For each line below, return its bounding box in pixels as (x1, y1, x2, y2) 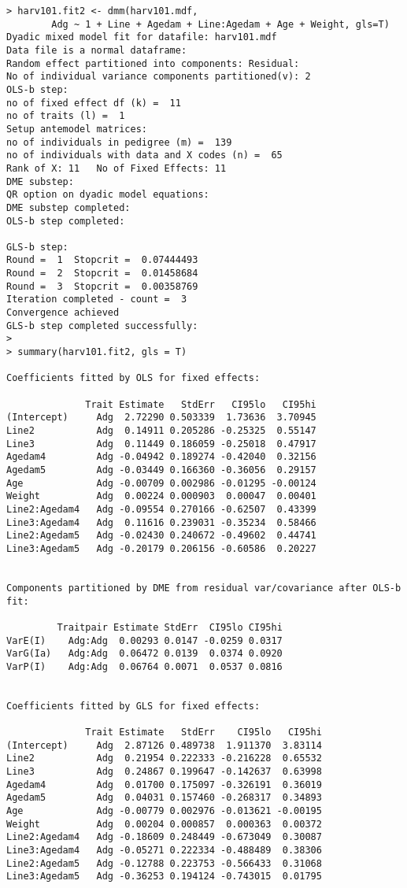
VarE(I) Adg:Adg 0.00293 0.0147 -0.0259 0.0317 (6, 635, 283, 646)
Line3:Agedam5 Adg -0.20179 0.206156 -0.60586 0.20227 (6, 542, 316, 554)
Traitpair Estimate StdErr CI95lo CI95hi (57, 621, 283, 633)
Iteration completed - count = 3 (6, 294, 187, 305)
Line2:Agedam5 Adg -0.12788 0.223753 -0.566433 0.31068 (6, 857, 322, 869)
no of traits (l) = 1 (6, 110, 125, 122)
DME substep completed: (6, 202, 131, 213)
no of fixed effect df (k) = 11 (6, 97, 181, 109)
